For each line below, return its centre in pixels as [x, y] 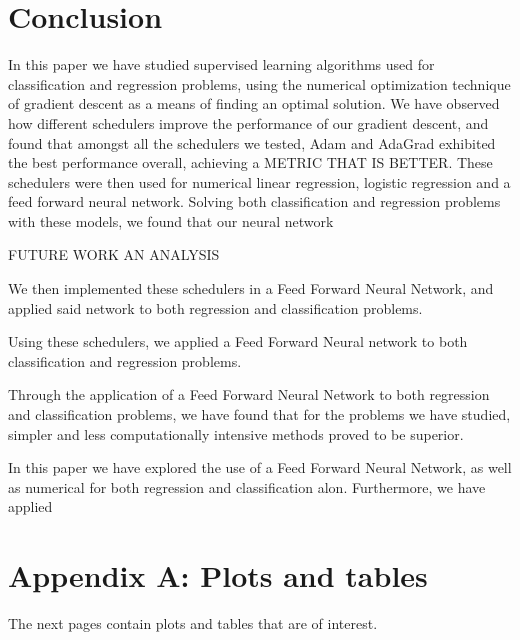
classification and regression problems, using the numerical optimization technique [259, 83]
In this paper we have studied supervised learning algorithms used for [221, 64]
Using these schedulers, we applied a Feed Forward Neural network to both [238, 341]
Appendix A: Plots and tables [218, 575]
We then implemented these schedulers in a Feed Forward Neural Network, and [251, 288]
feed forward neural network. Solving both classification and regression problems [254, 201]
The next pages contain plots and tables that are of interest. [193, 623]
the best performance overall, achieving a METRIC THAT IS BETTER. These [250, 162]
